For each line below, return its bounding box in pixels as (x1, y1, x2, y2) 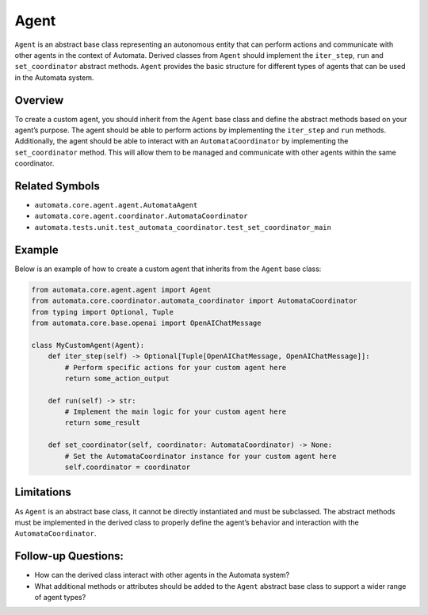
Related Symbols (14, 179, 101, 193)
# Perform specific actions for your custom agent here (64, 363, 287, 372)
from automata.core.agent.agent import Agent (31, 285, 212, 294)
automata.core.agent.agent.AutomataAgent (34, 201, 198, 210)
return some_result (64, 418, 140, 427)
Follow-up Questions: (14, 549, 124, 563)
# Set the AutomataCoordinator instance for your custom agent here (64, 452, 337, 460)
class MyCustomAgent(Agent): (31, 341, 145, 350)
